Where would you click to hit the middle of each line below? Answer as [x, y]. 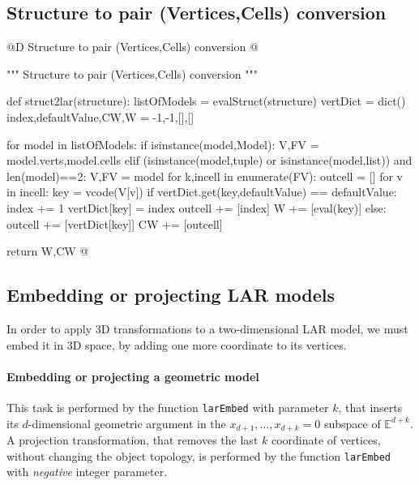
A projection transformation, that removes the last [133, 440]
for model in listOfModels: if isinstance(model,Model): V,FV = [163, 144]
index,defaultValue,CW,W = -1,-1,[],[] [100, 116]
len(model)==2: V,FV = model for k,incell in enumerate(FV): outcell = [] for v [205, 176]
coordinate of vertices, [326, 440]
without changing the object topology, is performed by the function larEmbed [199, 455]
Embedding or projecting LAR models [171, 295]
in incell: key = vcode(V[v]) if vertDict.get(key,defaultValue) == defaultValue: [202, 192]
